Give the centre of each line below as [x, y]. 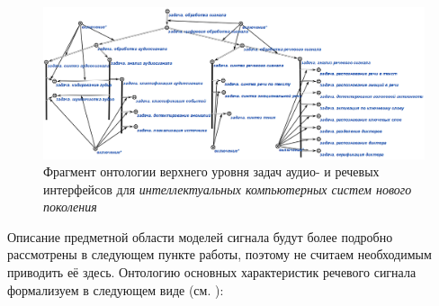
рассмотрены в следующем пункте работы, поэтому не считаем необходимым [219, 254]
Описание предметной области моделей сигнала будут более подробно [200, 236]
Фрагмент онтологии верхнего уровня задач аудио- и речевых [211, 171]
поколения [70, 207]
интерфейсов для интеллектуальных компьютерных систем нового [228, 189]
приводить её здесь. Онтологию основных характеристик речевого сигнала [212, 272]
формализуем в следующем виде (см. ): [116, 289]
